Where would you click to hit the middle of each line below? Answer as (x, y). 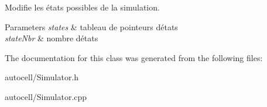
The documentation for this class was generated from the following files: (134, 57)
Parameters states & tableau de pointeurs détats (91, 26)
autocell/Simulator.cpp (46, 96)
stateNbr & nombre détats (52, 38)
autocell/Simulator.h (42, 77)
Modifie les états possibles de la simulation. (82, 7)
